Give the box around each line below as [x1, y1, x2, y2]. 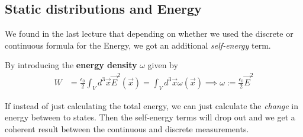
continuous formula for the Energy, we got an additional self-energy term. [5, 39, 271, 51]
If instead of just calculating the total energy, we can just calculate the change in [5, 99, 298, 111]
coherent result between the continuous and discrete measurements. [5, 122, 249, 135]
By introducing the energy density [5, 59, 137, 71]
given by [147, 59, 178, 71]
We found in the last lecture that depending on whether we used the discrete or [5, 27, 294, 40]
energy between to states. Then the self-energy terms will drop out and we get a [5, 111, 295, 123]
